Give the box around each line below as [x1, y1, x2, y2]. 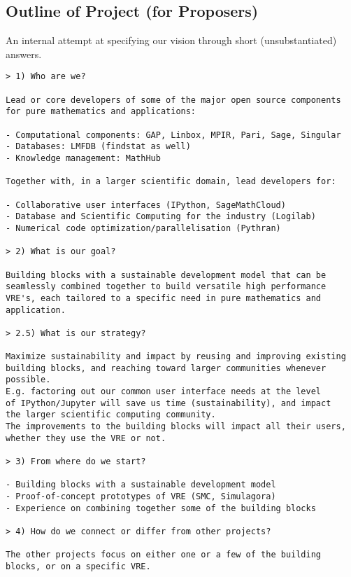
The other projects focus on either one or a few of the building [6, 550, 322, 560]
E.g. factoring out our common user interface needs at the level [6, 387, 322, 397]
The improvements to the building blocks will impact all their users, [6, 422, 346, 432]
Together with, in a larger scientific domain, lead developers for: [6, 176, 336, 187]
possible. [6, 375, 51, 385]
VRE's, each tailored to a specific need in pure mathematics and [6, 293, 322, 303]
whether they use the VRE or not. [6, 433, 166, 443]
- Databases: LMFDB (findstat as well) [6, 141, 191, 152]
